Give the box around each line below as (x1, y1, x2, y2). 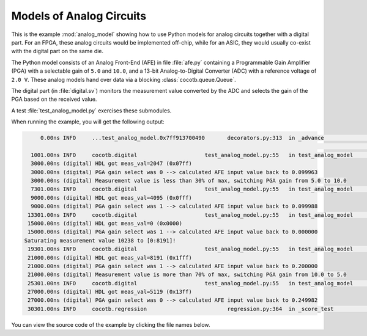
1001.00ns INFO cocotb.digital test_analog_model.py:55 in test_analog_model (31, 152, 354, 158)
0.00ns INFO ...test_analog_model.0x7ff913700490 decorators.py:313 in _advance (40, 134, 324, 142)
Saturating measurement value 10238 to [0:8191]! (24, 237, 176, 244)
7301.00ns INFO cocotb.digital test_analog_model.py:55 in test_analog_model (31, 186, 354, 192)
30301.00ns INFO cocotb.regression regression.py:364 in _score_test (28, 305, 334, 312)
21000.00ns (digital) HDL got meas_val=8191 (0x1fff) (28, 254, 192, 261)
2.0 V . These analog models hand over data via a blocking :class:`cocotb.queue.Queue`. (11, 76, 237, 83)
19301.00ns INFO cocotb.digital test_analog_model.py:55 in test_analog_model (28, 246, 354, 253)
